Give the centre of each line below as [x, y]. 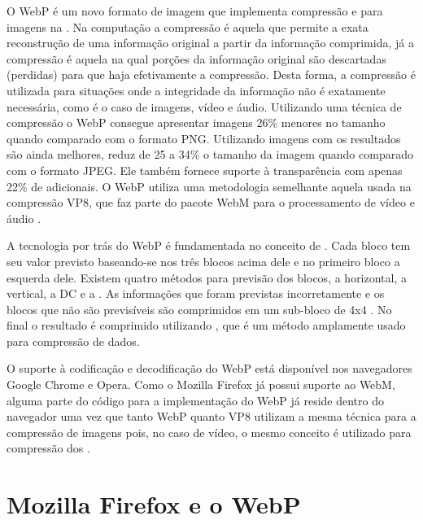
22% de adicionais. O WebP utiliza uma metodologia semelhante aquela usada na [209, 186]
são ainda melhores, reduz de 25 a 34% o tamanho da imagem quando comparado [210, 154]
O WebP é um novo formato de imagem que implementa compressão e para [195, 11]
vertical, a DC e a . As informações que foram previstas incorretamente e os [196, 293]
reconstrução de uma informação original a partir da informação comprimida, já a [210, 43]
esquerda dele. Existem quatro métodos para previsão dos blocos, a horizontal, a [207, 277]
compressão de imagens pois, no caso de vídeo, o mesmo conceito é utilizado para [209, 432]
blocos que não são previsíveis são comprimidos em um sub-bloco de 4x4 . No [199, 309]
